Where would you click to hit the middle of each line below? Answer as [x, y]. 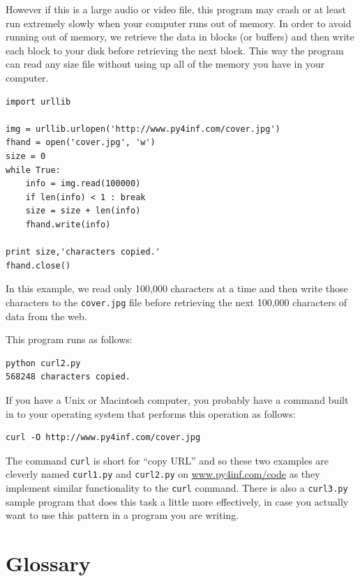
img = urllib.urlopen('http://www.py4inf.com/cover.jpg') [143, 129]
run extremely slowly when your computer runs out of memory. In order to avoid [179, 23]
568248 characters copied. [68, 377]
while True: [33, 170]
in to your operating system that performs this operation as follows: [151, 413]
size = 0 [26, 156]
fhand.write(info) [68, 224]
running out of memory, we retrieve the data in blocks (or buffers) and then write [180, 37]
